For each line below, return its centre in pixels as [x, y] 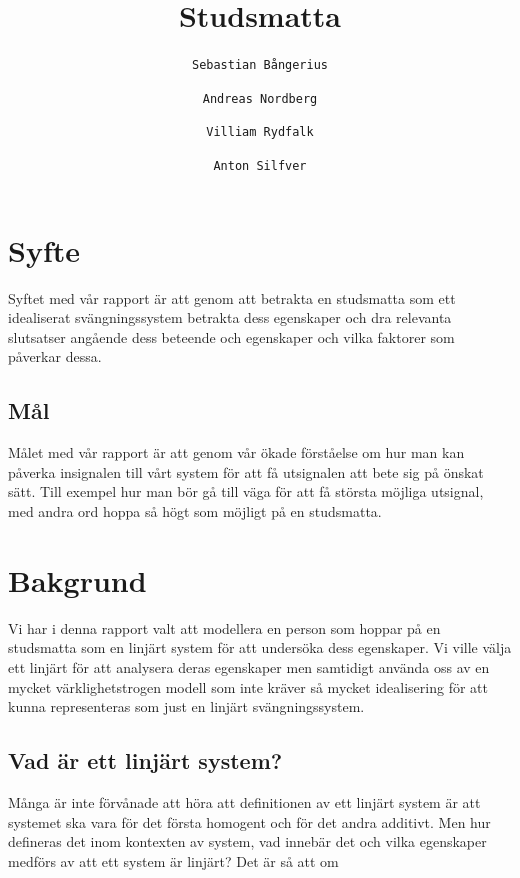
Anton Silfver [260, 166]
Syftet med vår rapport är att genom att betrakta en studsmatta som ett [232, 297]
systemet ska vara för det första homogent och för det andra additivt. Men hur [249, 821]
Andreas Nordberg [260, 98]
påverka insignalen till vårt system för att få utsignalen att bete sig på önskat [246, 471]
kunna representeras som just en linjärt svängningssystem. [186, 706]
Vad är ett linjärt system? [145, 760]
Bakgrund [77, 579]
